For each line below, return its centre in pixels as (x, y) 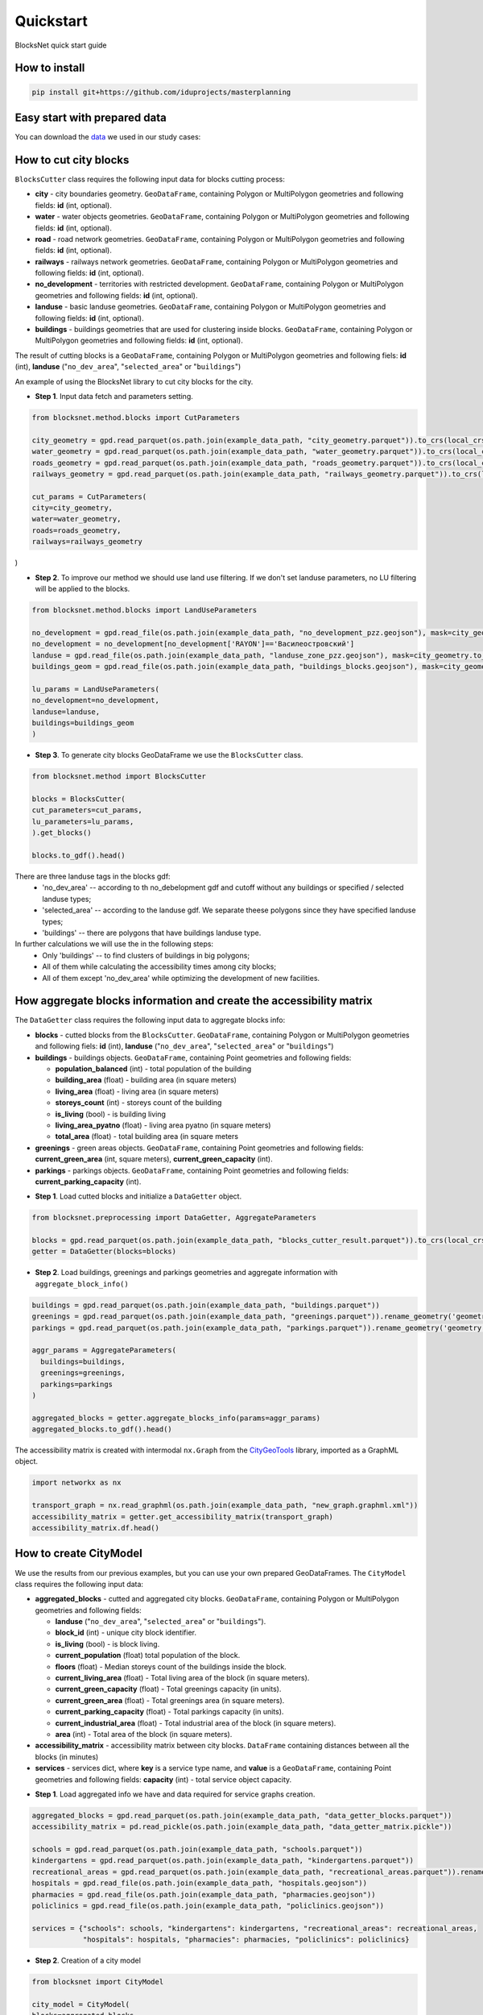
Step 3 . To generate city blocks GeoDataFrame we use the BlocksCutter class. (169, 755)
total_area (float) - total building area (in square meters (147, 1136)
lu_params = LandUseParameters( (96, 689)
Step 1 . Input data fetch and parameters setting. (114, 396)
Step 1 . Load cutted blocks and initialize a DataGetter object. (138, 1196)
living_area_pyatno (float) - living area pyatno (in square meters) (163, 1125)
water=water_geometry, (76, 519)
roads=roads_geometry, (76, 530)
